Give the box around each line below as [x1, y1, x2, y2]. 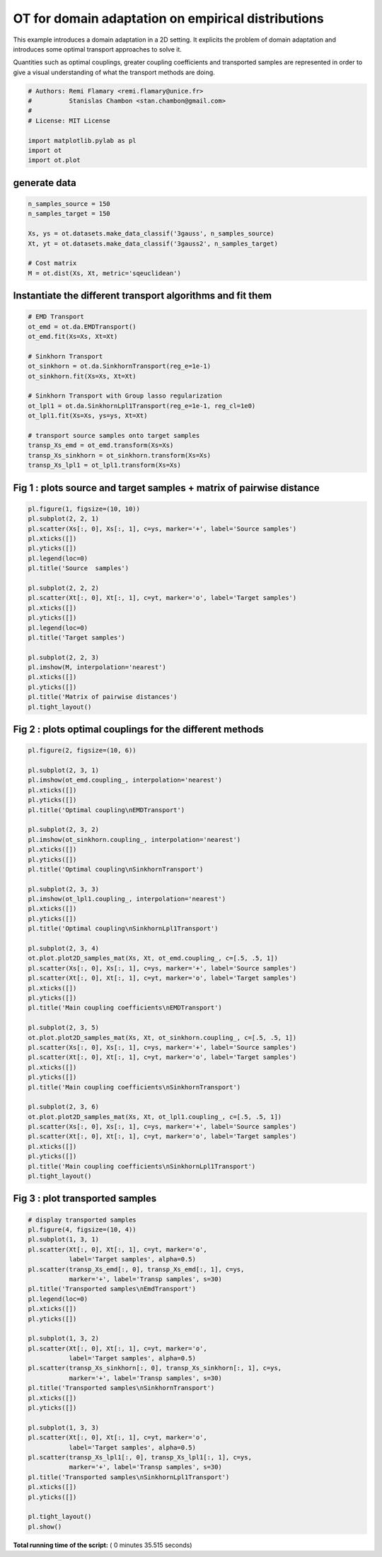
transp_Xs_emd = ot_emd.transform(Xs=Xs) [28, 441, 174, 449]
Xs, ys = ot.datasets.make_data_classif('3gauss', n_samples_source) [28, 230, 274, 238]
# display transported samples [28, 1215, 137, 1224]
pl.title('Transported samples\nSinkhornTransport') [28, 1384, 215, 1392]
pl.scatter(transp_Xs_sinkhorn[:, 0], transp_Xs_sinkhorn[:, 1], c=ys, [28, 1364, 282, 1372]
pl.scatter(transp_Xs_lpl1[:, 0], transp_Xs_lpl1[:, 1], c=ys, [28, 1453, 253, 1461]
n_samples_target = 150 [28, 209, 111, 218]
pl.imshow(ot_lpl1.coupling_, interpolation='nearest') [28, 895, 226, 903]
